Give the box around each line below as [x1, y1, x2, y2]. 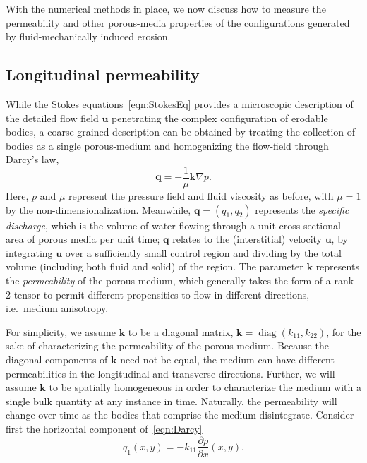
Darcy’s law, [6, 152, 59, 167]
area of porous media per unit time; [6, 231, 160, 246]
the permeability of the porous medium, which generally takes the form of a [6, 272, 331, 287]
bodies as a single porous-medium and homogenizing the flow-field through [6, 138, 329, 152]
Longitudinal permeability [6, 64, 200, 85]
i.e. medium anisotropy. [6, 301, 109, 315]
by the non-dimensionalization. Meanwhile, [6, 202, 191, 217]
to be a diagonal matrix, [128, 324, 234, 339]
